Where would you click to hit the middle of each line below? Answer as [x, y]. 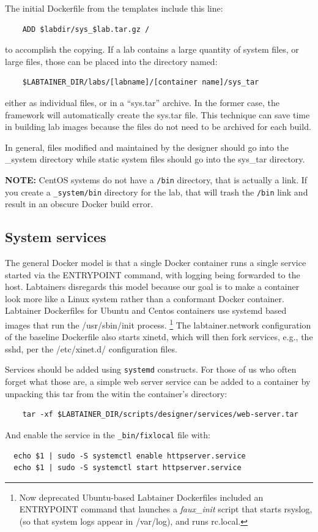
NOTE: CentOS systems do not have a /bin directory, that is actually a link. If [156, 179]
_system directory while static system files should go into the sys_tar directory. [155, 159]
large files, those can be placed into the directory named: [111, 61]
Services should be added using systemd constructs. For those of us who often [151, 369]
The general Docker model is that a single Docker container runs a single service [156, 263]
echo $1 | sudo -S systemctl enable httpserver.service [130, 456]
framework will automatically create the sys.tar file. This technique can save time [157, 114]
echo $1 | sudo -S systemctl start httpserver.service [128, 468]
